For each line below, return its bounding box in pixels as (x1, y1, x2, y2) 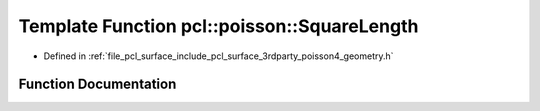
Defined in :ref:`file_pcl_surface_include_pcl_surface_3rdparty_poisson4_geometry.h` (43, 50, 394, 62)
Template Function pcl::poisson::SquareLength (18, 15, 419, 37)
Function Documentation (18, 76, 177, 93)
